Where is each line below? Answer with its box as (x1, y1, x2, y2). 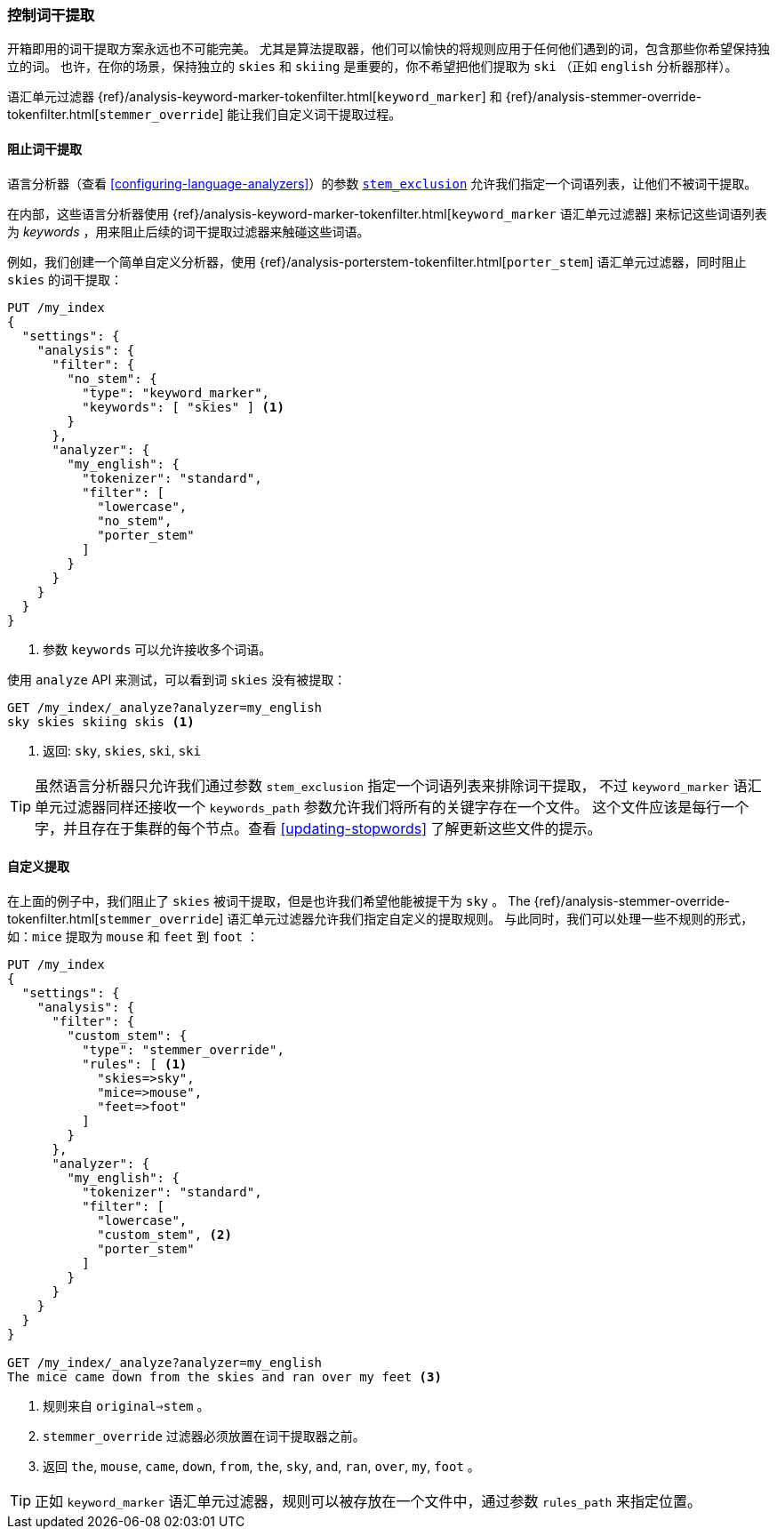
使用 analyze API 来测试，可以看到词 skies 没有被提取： (7, 671, 347, 687)
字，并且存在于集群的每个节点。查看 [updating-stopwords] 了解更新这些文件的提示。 (35, 819, 602, 837)
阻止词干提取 (7, 140, 82, 156)
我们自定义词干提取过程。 (252, 107, 402, 123)
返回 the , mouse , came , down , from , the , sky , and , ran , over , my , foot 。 (43, 1458, 480, 1474)
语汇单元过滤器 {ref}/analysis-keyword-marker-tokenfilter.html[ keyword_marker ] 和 (7, 89, 502, 105)
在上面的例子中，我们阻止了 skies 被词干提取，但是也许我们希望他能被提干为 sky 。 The (7, 892, 531, 908)
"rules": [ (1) (82, 1056, 188, 1071)
